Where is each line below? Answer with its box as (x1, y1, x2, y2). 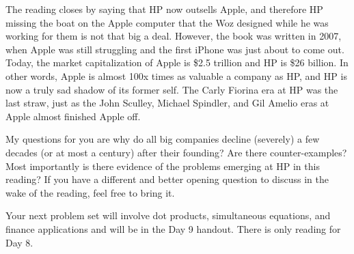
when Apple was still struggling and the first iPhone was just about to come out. (5, 42, 344, 56)
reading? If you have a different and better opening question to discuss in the (5, 172, 329, 186)
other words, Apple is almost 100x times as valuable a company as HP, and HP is (5, 68, 347, 83)
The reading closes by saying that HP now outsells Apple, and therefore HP (5, 2, 323, 16)
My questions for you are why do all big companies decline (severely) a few (5, 132, 320, 146)
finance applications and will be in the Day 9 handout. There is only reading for (5, 221, 341, 236)
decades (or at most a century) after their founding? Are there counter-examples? (5, 145, 347, 159)
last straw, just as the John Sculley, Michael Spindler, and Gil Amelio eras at (5, 96, 329, 110)
